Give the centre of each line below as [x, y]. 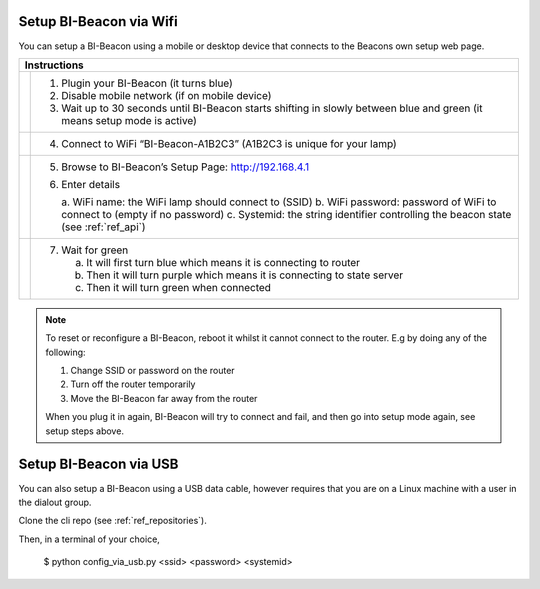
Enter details [90, 184]
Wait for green [95, 250]
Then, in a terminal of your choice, [89, 539]
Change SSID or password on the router [152, 371]
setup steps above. [85, 431]
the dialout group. [55, 502]
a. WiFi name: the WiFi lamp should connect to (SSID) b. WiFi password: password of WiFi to [279, 202]
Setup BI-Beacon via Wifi [98, 21]
